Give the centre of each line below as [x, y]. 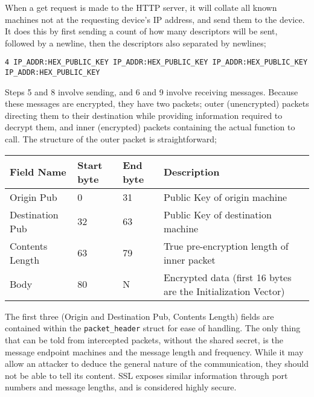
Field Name [38, 172]
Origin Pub [34, 197]
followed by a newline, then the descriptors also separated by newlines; [136, 43]
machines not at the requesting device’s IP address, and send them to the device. [155, 19]
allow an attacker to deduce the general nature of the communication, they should [157, 364]
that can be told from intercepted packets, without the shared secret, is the [144, 339]
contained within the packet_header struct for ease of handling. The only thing [153, 328]
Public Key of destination [217, 214]
